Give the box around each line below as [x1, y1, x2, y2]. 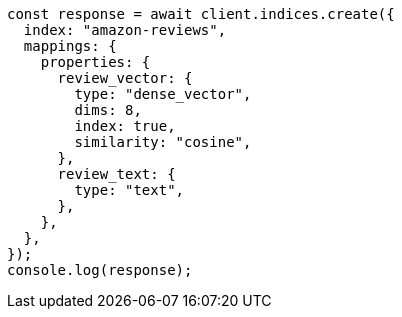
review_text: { [57, 166, 176, 182]
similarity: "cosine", [74, 134, 252, 150]
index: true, [74, 118, 176, 134]
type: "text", [74, 182, 185, 198]
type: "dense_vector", [74, 86, 252, 102]
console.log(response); [7, 262, 193, 278]
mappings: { [23, 38, 117, 54]
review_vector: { [57, 70, 193, 86]
